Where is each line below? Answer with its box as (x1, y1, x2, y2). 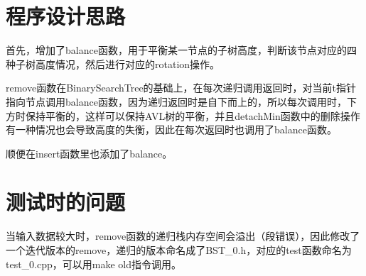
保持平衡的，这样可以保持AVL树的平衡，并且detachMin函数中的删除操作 (25, 108, 360, 123)
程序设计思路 (6, 1, 126, 31)
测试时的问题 (6, 187, 126, 216)
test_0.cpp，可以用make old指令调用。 (6, 256, 182, 271)
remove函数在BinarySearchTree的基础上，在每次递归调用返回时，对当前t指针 (6, 80, 357, 95)
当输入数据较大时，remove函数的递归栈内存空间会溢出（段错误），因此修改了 (6, 228, 360, 243)
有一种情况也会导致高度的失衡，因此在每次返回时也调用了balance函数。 (6, 122, 337, 137)
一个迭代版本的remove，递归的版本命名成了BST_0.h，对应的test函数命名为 (6, 243, 352, 257)
